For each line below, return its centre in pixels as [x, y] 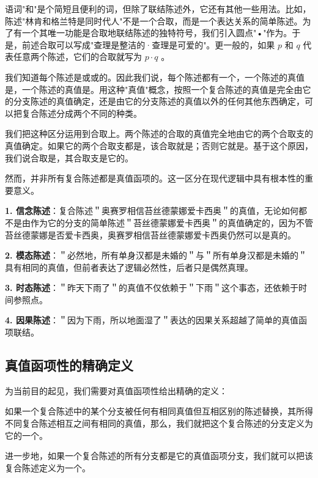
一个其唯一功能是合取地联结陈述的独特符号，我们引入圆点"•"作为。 [157, 33]
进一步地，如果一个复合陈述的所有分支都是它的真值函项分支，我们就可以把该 [159, 456]
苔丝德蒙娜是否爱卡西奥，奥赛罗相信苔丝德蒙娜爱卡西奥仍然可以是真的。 [150, 234]
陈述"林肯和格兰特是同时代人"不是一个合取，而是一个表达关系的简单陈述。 [154, 20]
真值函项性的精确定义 [69, 365]
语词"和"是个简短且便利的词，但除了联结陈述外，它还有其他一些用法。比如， [158, 9]
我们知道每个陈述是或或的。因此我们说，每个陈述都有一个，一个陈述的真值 [155, 77]
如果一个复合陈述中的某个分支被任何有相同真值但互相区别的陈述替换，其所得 [159, 411]
